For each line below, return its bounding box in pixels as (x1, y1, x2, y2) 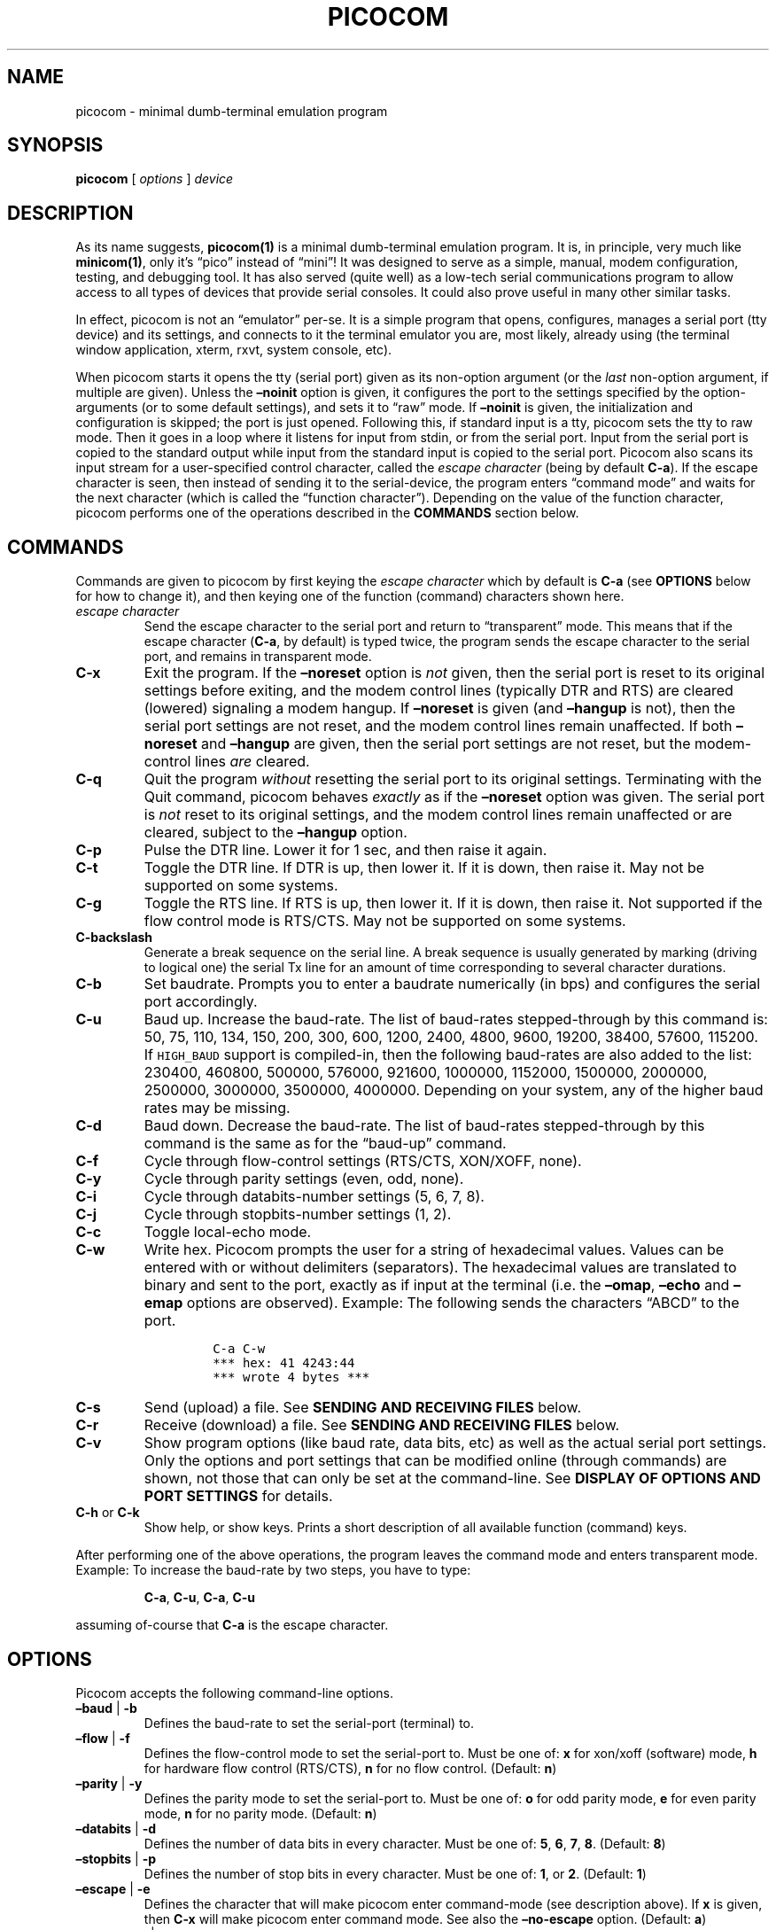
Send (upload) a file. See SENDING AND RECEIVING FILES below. (144, 1398, 582, 1417)
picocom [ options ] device (75, 171, 234, 187)
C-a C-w (213, 1342, 266, 1357)
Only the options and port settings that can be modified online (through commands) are (144, 1451, 727, 1470)
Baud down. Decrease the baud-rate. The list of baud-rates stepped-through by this (144, 1117, 705, 1135)
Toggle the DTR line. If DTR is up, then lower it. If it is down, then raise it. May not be (144, 859, 705, 877)
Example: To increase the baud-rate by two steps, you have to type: (75, 1562, 471, 1578)
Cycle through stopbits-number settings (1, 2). (144, 1205, 452, 1224)
